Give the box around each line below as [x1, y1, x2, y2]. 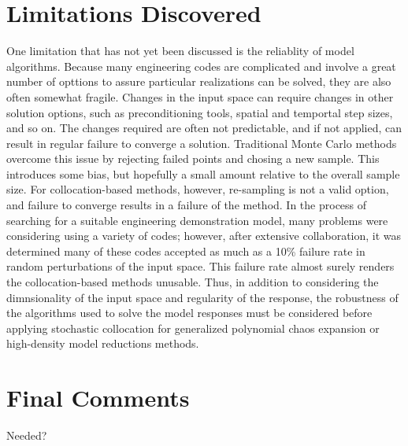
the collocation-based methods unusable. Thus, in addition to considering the [6, 274, 379, 290]
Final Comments [6, 381, 190, 414]
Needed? [6, 427, 47, 444]
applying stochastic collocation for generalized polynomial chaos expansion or [6, 319, 380, 336]
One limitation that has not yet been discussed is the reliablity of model [6, 42, 354, 59]
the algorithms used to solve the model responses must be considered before [6, 304, 373, 321]
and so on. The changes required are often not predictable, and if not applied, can [6, 120, 402, 136]
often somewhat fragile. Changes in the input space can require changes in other [6, 88, 394, 105]
